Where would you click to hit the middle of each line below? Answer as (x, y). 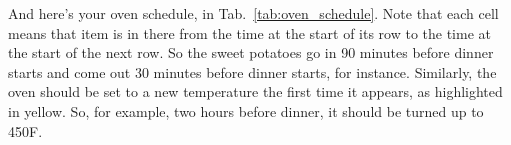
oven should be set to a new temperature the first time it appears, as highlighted (255, 91)
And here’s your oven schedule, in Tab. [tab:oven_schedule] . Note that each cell (253, 13)
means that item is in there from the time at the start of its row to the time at (249, 32)
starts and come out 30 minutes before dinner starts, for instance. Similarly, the (252, 71)
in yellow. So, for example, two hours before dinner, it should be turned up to (246, 110)
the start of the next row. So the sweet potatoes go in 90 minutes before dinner (251, 52)
